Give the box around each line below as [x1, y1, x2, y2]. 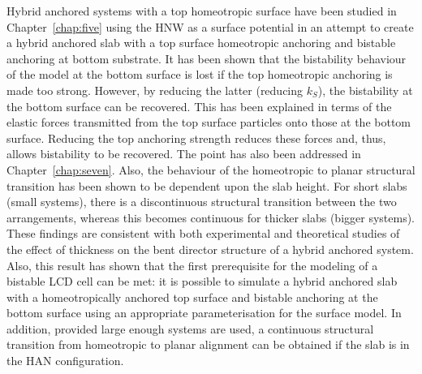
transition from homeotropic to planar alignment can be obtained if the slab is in [6, 336, 410, 353]
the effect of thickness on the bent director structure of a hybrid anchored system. [6, 240, 414, 257]
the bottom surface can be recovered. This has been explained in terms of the [6, 97, 392, 114]
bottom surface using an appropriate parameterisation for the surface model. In [6, 304, 402, 321]
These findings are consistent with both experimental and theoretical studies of [6, 225, 400, 242]
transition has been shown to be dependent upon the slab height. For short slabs [6, 177, 407, 194]
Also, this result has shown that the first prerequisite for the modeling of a [6, 256, 378, 273]
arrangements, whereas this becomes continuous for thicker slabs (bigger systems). [6, 208, 416, 226]
